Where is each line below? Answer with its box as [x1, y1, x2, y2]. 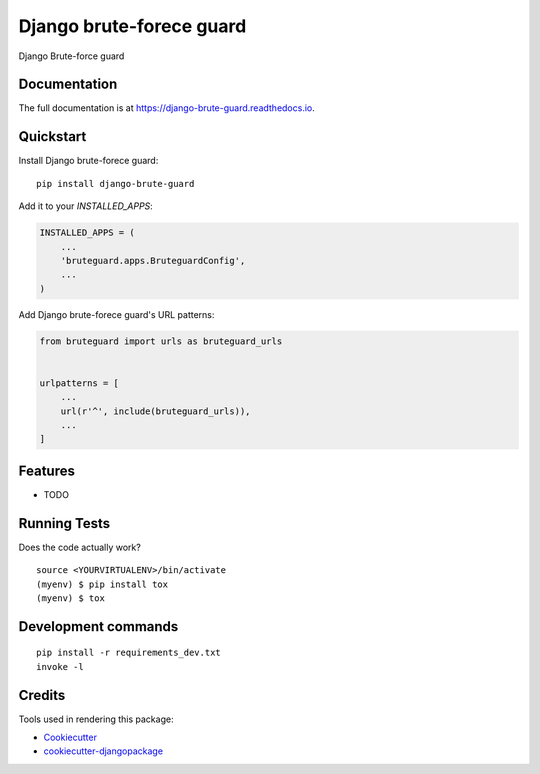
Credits [18, 686, 66, 704]
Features [18, 462, 75, 479]
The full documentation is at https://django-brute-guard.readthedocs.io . [18, 102, 315, 114]
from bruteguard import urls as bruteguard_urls [39, 335, 283, 347]
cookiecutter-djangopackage [43, 745, 164, 757]
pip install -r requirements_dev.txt [36, 647, 222, 659]
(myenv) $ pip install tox [36, 578, 169, 590]
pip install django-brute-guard [36, 178, 195, 189]
